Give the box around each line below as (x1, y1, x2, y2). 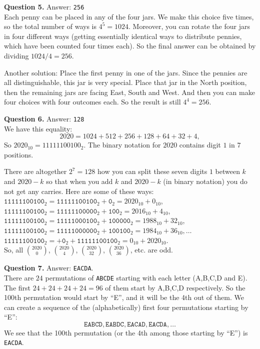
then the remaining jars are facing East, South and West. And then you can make (4, 86, 255, 97)
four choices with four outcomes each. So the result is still (4, 96, 181, 107)
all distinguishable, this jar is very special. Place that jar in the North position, (4, 77, 247, 87)
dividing (4, 50, 29, 61)
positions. (4, 149, 33, 159)
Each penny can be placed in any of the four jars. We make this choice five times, (4, 11, 254, 21)
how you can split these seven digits (97, 166, 207, 176)
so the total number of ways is (4, 21, 96, 31)
